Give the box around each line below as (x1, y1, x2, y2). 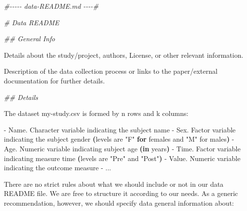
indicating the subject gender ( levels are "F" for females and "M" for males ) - (4, 134, 234, 144)
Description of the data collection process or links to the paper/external (4, 66, 218, 76)
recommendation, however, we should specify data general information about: (4, 197, 234, 208)
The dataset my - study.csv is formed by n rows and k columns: (4, 108, 189, 118)
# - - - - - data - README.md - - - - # (4, 1, 99, 11)
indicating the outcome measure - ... (4, 162, 112, 173)
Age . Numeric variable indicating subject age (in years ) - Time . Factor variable (4, 143, 241, 153)
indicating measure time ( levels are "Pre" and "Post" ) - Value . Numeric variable (4, 153, 241, 163)
